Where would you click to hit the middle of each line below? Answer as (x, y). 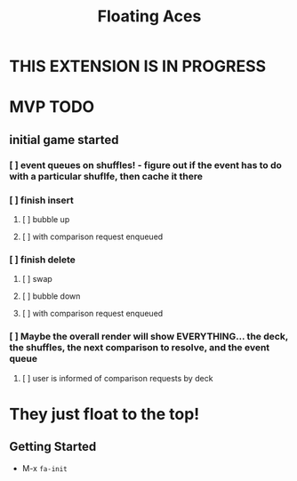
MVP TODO (52, 107)
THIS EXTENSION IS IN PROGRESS (138, 66)
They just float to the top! (104, 414)
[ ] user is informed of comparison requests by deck (117, 378)
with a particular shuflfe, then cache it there (106, 176)
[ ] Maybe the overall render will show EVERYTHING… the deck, (149, 337)
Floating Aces (149, 16)
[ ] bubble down (51, 296)
